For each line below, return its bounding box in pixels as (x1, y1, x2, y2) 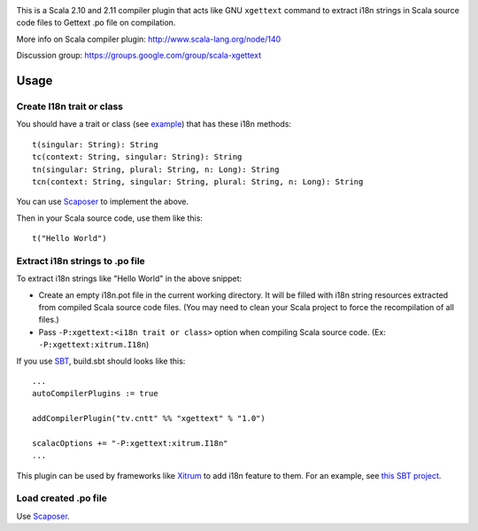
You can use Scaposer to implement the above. (16, 196, 189, 207)
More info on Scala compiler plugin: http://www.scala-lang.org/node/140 (16, 34, 281, 44)
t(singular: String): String (32, 139, 158, 150)
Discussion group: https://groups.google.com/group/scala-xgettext (16, 50, 261, 61)
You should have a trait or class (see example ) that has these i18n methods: (16, 119, 292, 129)
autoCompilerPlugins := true (32, 388, 158, 399)
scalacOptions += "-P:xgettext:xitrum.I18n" (32, 438, 229, 448)
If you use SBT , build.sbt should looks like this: (16, 355, 186, 366)
